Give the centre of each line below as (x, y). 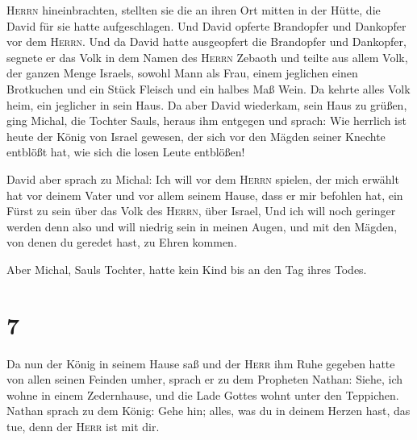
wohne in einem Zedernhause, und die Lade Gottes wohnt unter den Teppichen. (203, 394)
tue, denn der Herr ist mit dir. (83, 426)
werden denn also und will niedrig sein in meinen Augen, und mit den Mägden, (202, 226)
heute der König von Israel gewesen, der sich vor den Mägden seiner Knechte (196, 136)
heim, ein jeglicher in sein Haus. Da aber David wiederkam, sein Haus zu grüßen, (207, 104)
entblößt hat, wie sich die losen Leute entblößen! (126, 152)
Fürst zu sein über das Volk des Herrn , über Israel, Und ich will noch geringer (201, 211)
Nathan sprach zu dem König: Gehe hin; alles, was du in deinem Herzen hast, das (208, 411)
